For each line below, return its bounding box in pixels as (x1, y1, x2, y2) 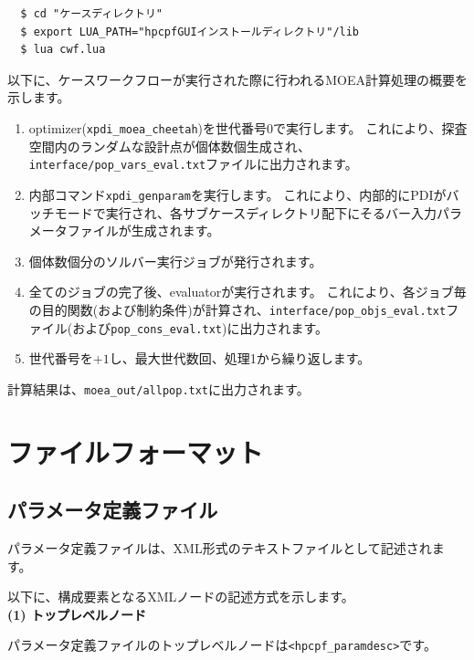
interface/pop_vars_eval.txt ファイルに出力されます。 (28, 154, 358, 173)
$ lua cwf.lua (20, 43, 106, 57)
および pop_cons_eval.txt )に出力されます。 (72, 318, 328, 337)
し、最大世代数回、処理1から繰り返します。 (109, 349, 371, 368)
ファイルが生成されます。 (67, 221, 220, 240)
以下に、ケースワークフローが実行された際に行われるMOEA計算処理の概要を (7, 69, 468, 89)
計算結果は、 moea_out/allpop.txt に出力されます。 (7, 379, 310, 398)
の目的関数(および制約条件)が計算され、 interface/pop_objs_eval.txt (28, 299, 447, 319)
